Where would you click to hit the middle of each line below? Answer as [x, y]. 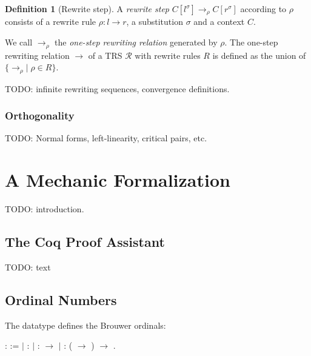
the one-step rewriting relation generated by [136, 42]
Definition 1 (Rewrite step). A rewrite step [87, 8]
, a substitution [155, 22]
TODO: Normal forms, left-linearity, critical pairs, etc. [106, 138]
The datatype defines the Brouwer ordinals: [85, 325]
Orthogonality [40, 116]
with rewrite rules [168, 55]
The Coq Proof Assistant [85, 242]
